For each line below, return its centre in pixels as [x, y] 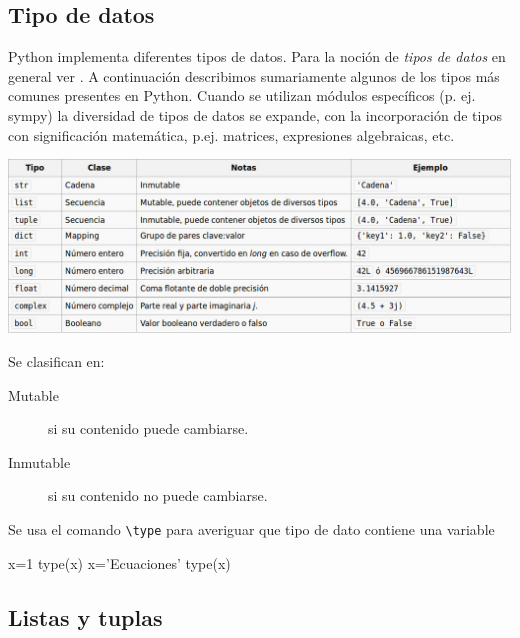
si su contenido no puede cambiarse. [158, 495]
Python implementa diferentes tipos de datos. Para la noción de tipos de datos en [257, 56]
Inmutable [39, 461]
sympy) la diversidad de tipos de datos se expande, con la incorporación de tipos [255, 114]
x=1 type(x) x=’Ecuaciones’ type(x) [119, 562]
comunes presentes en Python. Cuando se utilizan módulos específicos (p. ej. [242, 95]
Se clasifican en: [56, 361]
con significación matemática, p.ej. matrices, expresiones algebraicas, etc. [231, 134]
